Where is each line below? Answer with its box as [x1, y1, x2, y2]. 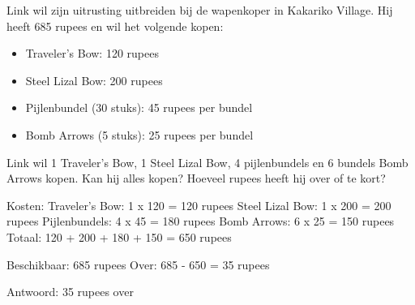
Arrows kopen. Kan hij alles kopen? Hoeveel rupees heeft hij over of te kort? [6, 170, 386, 187]
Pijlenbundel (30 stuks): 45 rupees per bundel [25, 99, 253, 116]
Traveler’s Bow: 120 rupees [25, 45, 159, 62]
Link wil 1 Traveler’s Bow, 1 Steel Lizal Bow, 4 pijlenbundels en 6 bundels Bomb [6, 153, 409, 170]
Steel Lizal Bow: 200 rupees [25, 71, 163, 88]
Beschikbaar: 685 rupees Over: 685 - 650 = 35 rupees [6, 256, 270, 273]
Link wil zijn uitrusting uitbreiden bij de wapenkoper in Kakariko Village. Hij [6, 2, 393, 18]
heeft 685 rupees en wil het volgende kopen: [6, 17, 224, 34]
